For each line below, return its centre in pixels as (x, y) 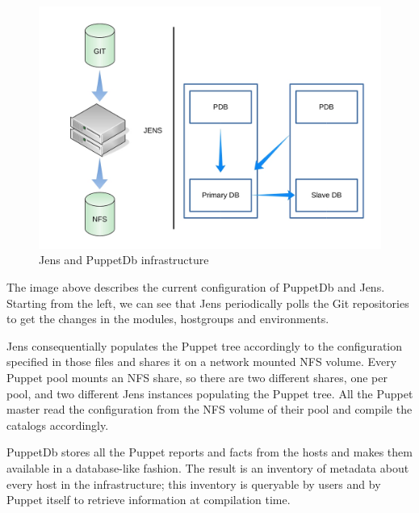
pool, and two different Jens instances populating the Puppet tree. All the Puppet (210, 393)
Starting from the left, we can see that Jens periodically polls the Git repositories (208, 303)
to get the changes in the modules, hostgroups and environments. (168, 319)
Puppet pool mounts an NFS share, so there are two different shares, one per (197, 377)
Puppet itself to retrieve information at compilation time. (149, 500)
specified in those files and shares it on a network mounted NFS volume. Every (202, 362)
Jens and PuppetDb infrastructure (124, 260)
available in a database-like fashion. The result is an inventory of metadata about (208, 467)
